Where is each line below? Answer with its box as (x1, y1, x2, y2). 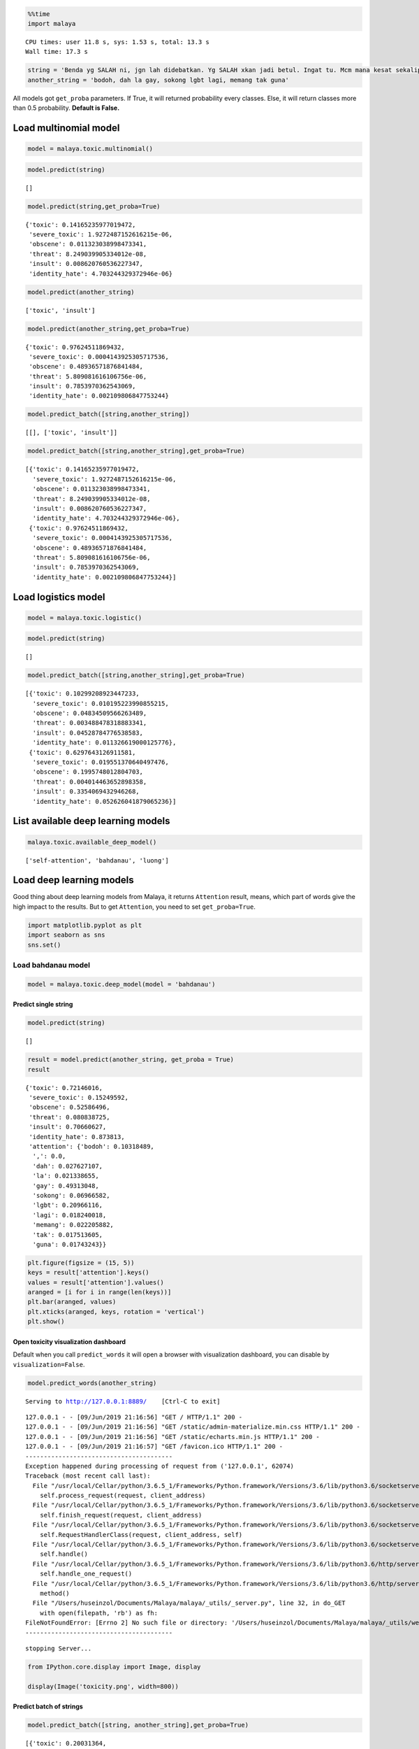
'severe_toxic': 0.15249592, (29, 1093, 129, 1102)
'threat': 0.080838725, (29, 1113, 110, 1121)
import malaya (27, 20, 76, 27)
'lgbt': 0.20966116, (32, 1201, 103, 1210)
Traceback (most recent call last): (25, 1472, 151, 1480)
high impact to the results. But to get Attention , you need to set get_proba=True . (13, 902, 256, 911)
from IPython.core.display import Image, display (27, 1662, 201, 1671)
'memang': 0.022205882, (32, 1221, 115, 1229)
